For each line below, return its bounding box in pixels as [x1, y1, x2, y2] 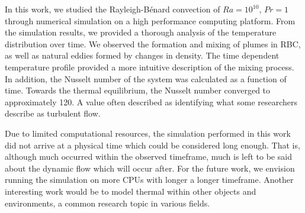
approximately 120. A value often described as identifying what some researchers [5, 95, 298, 108]
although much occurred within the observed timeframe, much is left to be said [5, 150, 292, 163]
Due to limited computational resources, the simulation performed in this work [5, 127, 291, 139]
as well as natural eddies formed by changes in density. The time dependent [5, 49, 280, 62]
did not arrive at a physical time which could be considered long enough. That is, [5, 138, 300, 151]
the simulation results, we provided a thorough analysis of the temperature [5, 26, 277, 38]
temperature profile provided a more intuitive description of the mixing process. [5, 60, 294, 73]
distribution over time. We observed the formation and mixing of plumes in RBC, [5, 37, 301, 50]
